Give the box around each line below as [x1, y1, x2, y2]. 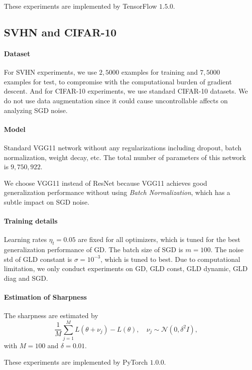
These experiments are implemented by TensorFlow [4, 1, 157, 11]
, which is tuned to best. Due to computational [100, 254, 240, 264]
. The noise [210, 244, 244, 255]
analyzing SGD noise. [4, 105, 68, 115]
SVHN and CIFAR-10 [4, 24, 117, 39]
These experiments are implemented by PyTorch [4, 356, 148, 367]
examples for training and [121, 67, 198, 77]
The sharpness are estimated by [4, 310, 99, 321]
